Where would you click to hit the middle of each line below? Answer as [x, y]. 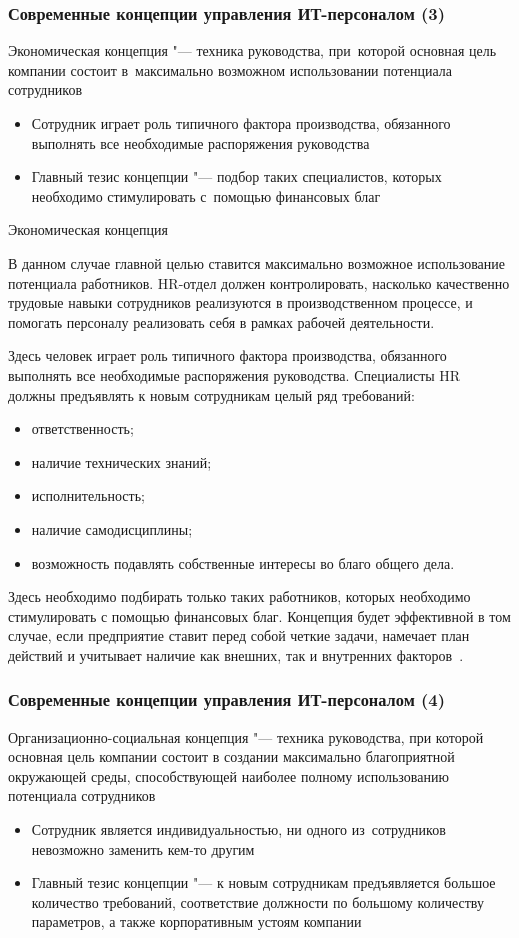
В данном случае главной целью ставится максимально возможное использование [257, 262]
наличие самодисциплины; [112, 528]
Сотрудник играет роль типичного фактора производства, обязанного [241, 123]
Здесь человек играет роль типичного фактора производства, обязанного [227, 355]
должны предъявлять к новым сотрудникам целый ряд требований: [211, 394]
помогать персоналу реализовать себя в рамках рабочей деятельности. [221, 321]
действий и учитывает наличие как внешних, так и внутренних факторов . [236, 654]
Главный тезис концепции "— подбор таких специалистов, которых [236, 176]
